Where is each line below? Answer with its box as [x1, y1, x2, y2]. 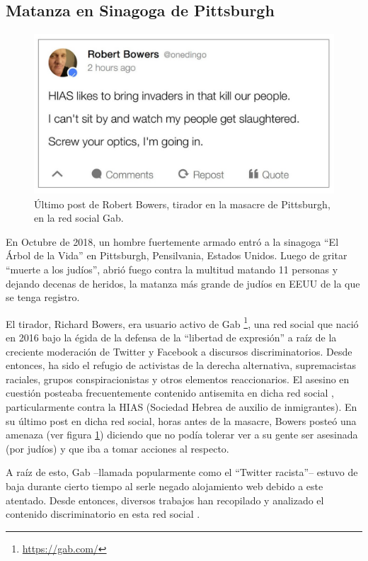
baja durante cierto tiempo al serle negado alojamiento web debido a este [6, 478, 323, 493]
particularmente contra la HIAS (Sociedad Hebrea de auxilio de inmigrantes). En [6, 399, 357, 414]
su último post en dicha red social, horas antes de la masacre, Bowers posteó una [6, 413, 357, 428]
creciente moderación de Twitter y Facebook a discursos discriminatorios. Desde [6, 344, 352, 358]
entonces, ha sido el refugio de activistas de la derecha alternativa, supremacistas [6, 358, 356, 373]
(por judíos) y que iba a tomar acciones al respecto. [6, 441, 229, 455]
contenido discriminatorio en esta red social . [6, 506, 200, 521]
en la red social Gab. [34, 210, 124, 225]
